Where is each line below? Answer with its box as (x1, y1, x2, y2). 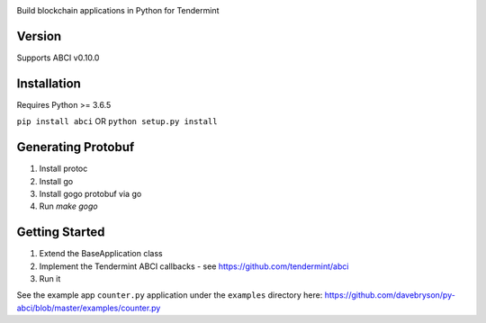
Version (16, 28, 62, 44)
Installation (16, 76, 81, 91)
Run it (39, 273, 61, 283)
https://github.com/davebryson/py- (324, 290, 456, 301)
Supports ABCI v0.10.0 (16, 52, 100, 63)
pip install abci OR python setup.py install (16, 116, 218, 127)
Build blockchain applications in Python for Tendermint (16, 5, 220, 15)
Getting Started (16, 225, 105, 240)
